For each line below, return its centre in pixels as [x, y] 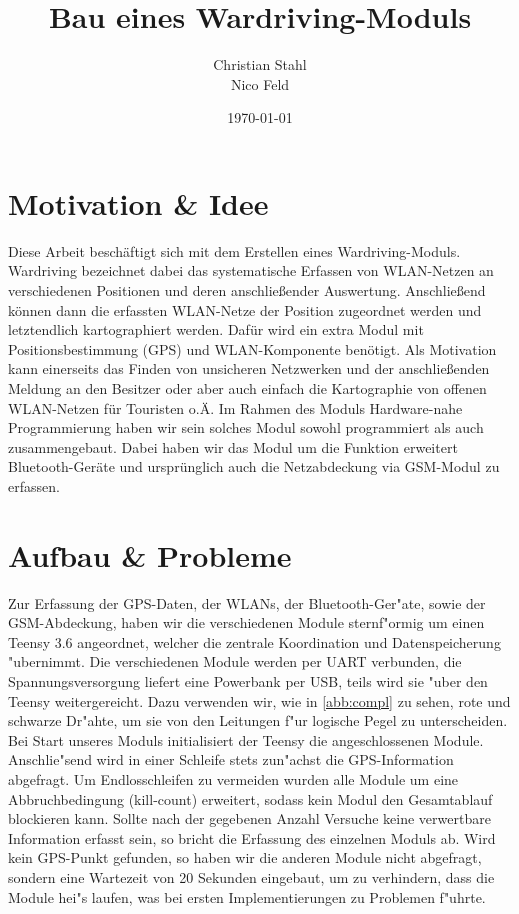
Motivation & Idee [138, 202]
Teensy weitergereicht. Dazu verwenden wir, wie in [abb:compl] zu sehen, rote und [259, 700]
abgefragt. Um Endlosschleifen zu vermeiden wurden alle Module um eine [233, 779]
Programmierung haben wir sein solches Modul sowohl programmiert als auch [246, 427]
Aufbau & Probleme [150, 554]
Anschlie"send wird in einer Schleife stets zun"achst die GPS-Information [231, 759]
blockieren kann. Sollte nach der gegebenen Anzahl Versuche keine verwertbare [249, 818]
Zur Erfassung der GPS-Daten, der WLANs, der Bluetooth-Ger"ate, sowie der [247, 602]
